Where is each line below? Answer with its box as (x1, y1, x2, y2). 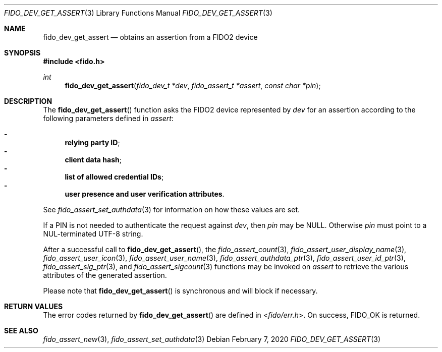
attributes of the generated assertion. (43, 271, 167, 279)
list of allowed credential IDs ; (65, 172, 164, 181)
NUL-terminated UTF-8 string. (43, 229, 143, 238)
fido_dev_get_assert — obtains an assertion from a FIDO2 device (43, 33, 258, 41)
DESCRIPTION (4, 97, 52, 105)
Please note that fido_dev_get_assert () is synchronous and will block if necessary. (43, 286, 318, 295)
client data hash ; (65, 155, 122, 164)
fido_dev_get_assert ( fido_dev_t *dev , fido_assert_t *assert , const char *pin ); (65, 81, 321, 90)
